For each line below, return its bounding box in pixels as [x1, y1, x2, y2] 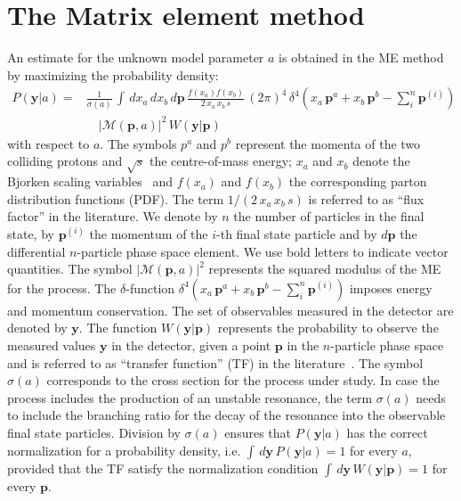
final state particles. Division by [7, 423, 181, 441]
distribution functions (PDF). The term [7, 189, 224, 208]
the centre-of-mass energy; [149, 152, 292, 170]
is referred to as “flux [308, 189, 425, 208]
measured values [7, 335, 96, 354]
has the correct [346, 423, 428, 441]
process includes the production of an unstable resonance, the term [7, 388, 373, 407]
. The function [78, 318, 158, 337]
